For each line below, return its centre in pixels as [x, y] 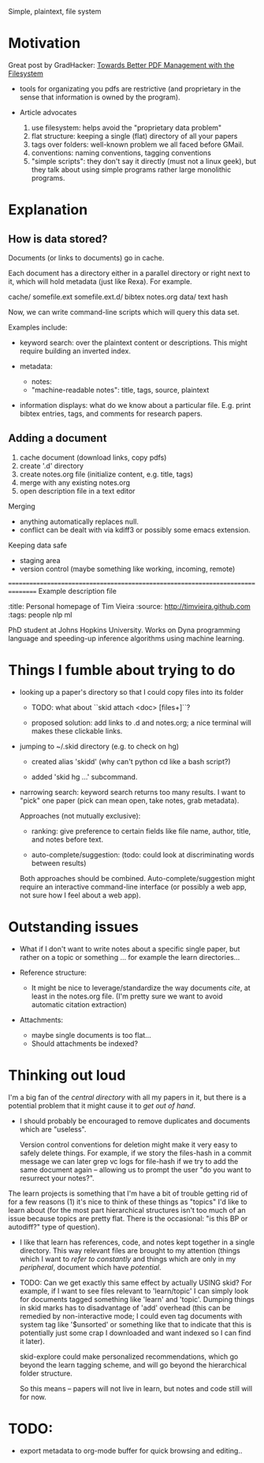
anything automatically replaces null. [79, 521]
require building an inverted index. [75, 351]
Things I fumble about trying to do [122, 670]
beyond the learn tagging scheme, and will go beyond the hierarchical [133, 1364]
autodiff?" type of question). [54, 1226]
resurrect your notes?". [57, 1177]
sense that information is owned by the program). [100, 97]
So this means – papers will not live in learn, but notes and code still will [136, 1388]
